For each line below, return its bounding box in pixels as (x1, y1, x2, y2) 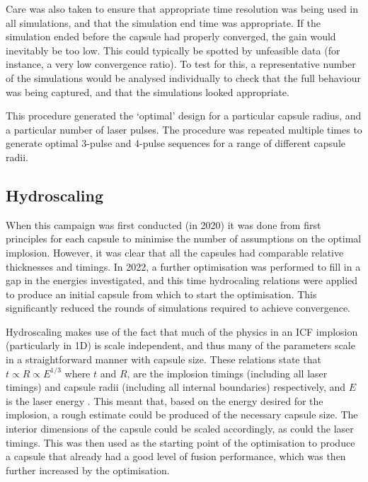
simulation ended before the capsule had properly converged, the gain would (6, 29, 336, 44)
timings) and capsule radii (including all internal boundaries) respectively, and (6, 380, 346, 394)
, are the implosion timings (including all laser (127, 365, 328, 380)
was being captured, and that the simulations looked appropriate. (6, 84, 289, 99)
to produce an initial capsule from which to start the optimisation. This (6, 286, 317, 301)
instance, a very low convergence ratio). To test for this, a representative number (6, 57, 356, 71)
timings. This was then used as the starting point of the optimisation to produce (6, 435, 355, 449)
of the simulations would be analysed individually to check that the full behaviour (6, 70, 361, 85)
